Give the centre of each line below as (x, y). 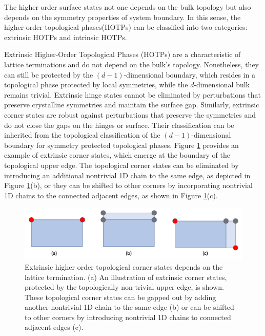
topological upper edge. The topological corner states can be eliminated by (121, 165)
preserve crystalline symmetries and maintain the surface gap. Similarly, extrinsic (132, 105)
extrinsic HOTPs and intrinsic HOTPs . (66, 37)
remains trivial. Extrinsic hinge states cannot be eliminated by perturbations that (132, 94)
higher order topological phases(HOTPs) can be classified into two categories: (126, 27)
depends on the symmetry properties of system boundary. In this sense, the (123, 17)
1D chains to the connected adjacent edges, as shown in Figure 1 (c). (111, 195)
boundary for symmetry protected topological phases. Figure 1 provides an (121, 145)
